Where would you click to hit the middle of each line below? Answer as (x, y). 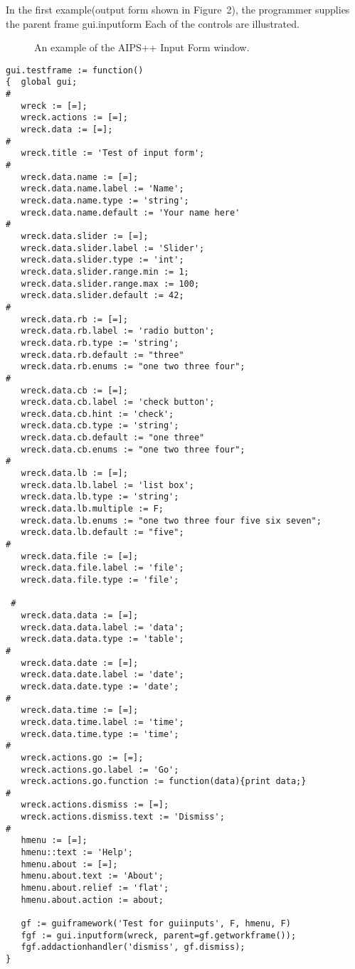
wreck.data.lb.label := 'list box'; (107, 485)
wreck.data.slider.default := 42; (102, 296)
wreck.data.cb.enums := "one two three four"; (133, 449)
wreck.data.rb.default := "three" (102, 355)
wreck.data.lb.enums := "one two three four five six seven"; (171, 520)
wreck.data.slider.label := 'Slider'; (113, 248)
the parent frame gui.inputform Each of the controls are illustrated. (153, 23)
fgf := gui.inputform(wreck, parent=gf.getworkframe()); (159, 935)
